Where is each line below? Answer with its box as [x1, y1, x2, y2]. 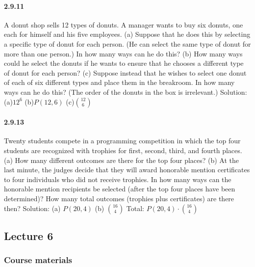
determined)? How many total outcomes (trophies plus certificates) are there [4, 193, 234, 203]
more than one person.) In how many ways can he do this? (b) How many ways [4, 48, 243, 58]
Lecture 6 [4, 228, 53, 243]
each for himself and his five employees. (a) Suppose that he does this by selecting [4, 29, 251, 39]
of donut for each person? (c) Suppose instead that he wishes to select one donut [4, 67, 247, 78]
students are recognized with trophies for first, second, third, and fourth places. [4, 145, 242, 155]
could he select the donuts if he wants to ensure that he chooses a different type [4, 58, 244, 68]
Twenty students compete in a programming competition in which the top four [4, 135, 241, 146]
